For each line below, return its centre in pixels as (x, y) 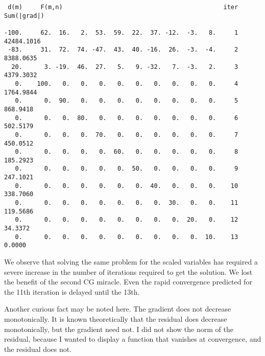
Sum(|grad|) (24, 16)
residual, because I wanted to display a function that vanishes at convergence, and (133, 339)
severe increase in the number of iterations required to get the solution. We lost (128, 271)
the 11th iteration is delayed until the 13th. (72, 291)
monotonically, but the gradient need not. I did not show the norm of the (119, 329)
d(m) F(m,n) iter (123, 7)
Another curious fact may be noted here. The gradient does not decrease (118, 309)
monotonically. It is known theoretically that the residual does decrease (116, 319)
